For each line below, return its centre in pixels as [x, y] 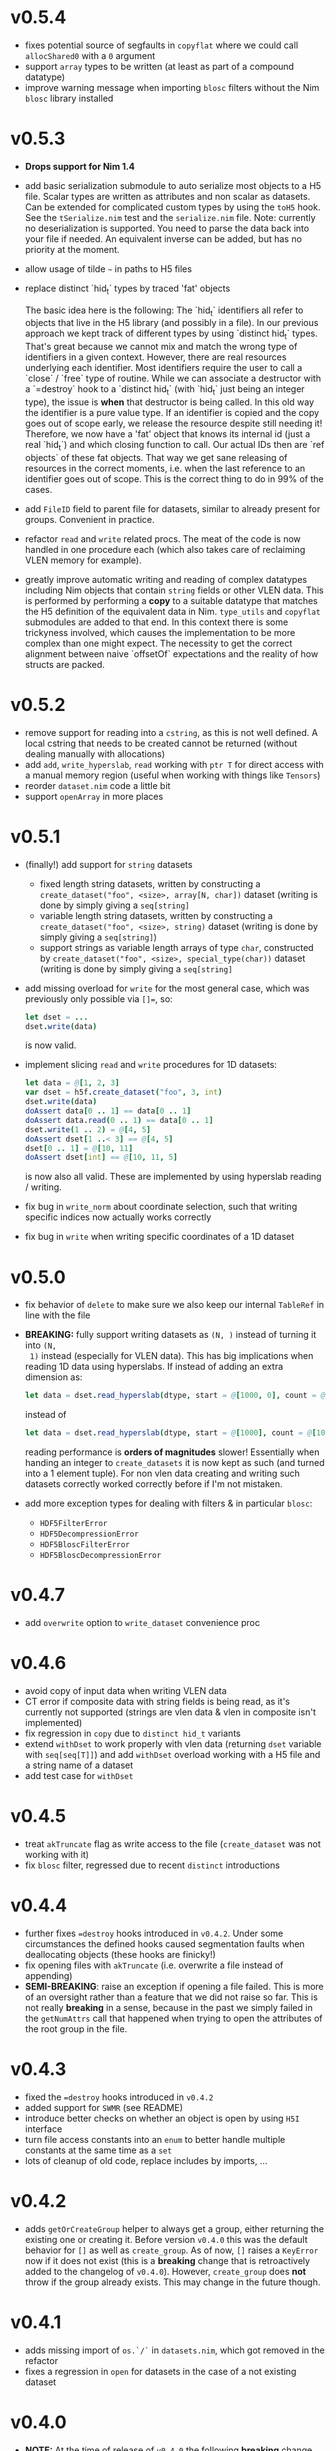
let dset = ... [56, 1017]
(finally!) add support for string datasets [108, 864]
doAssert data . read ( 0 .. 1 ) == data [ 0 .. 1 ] [119, 1120]
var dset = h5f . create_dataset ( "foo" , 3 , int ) [123, 1092]
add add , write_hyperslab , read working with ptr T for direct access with [174, 764]
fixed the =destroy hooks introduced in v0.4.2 [119, 2097]
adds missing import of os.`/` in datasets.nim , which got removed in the [174, 2350]
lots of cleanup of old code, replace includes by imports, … [146, 2160]
